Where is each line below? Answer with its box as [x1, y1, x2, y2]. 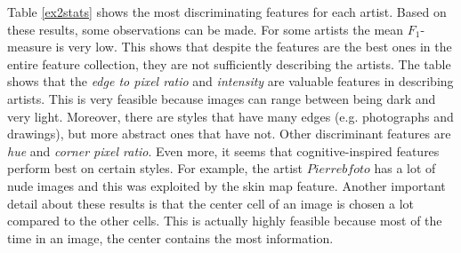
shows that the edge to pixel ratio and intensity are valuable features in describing [7, 72, 454, 91]
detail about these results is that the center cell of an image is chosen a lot [7, 194, 415, 212]
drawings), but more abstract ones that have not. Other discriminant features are [7, 124, 451, 143]
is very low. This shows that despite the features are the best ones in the [55, 37, 452, 56]
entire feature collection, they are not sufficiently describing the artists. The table [7, 54, 451, 73]
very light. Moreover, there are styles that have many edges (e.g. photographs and [7, 107, 454, 125]
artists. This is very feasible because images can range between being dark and [7, 89, 436, 107]
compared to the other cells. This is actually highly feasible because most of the [7, 211, 442, 230]
